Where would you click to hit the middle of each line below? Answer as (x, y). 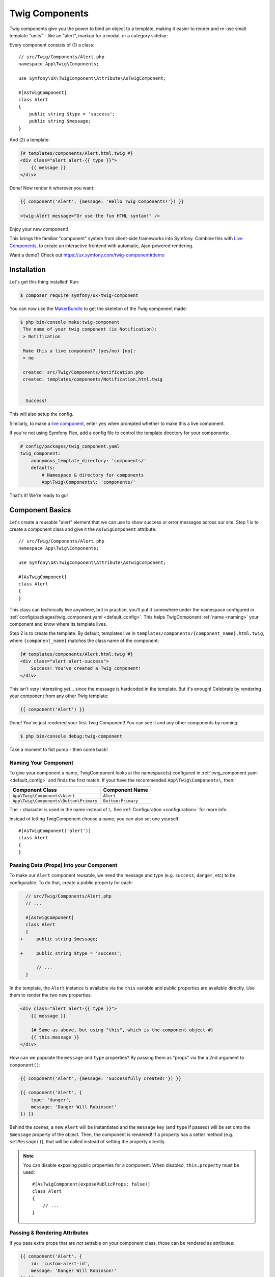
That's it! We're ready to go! (39, 495)
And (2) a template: (30, 140)
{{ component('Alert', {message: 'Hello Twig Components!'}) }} (102, 202)
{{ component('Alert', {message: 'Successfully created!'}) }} (101, 1078)
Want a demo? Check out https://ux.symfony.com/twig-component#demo (87, 255)
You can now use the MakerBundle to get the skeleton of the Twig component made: (98, 309)
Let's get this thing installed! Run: (44, 281)
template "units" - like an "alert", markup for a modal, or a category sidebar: (89, 35)
